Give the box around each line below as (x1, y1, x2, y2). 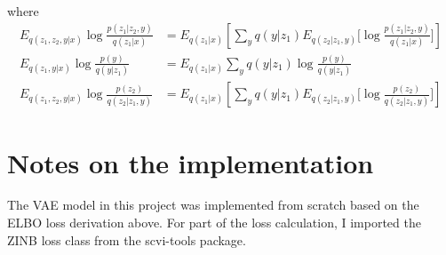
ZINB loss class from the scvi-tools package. (7, 230, 246, 249)
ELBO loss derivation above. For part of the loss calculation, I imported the (7, 213, 421, 232)
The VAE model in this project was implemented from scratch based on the (7, 195, 419, 214)
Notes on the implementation (7, 144, 374, 180)
